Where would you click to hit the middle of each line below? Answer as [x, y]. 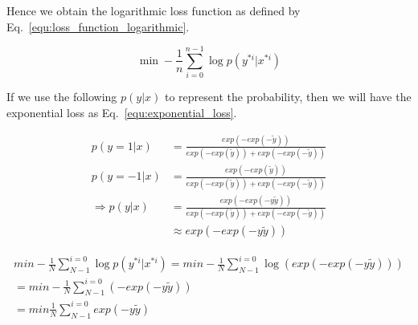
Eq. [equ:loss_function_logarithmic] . [98, 26]
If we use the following [62, 97]
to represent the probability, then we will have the [288, 97]
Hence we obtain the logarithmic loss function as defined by [154, 10]
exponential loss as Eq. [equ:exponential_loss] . [122, 112]
